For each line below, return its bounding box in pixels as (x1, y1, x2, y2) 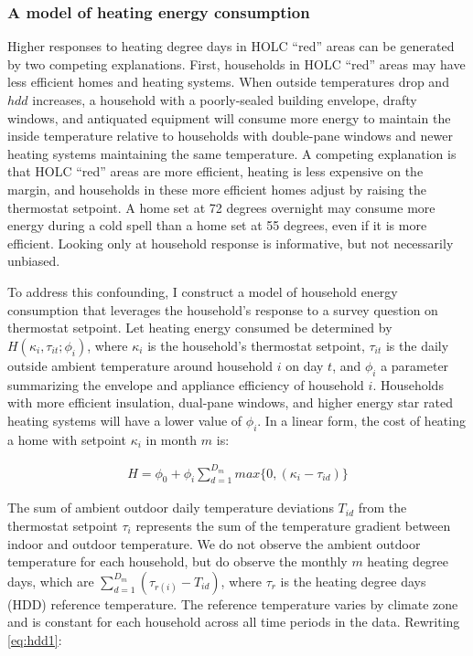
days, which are (7, 571, 94, 590)
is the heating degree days (280, 571, 426, 590)
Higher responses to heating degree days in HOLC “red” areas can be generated (7, 37, 455, 56)
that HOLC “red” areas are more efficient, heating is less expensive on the (7, 162, 424, 181)
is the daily (385, 335, 449, 354)
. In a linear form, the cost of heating (257, 410, 466, 429)
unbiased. (7, 251, 60, 270)
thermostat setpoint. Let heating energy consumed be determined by (7, 318, 392, 337)
